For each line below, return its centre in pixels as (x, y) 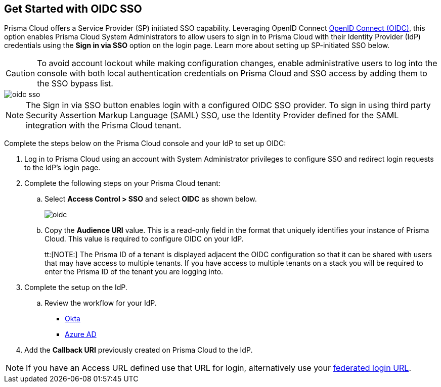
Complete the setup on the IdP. (76, 287)
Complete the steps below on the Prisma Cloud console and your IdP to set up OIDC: (145, 143)
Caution (20, 74)
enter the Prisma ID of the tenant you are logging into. (134, 272)
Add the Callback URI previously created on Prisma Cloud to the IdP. (139, 350)
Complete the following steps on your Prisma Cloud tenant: (122, 183)
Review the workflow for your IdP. (101, 303)
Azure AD (81, 334)
